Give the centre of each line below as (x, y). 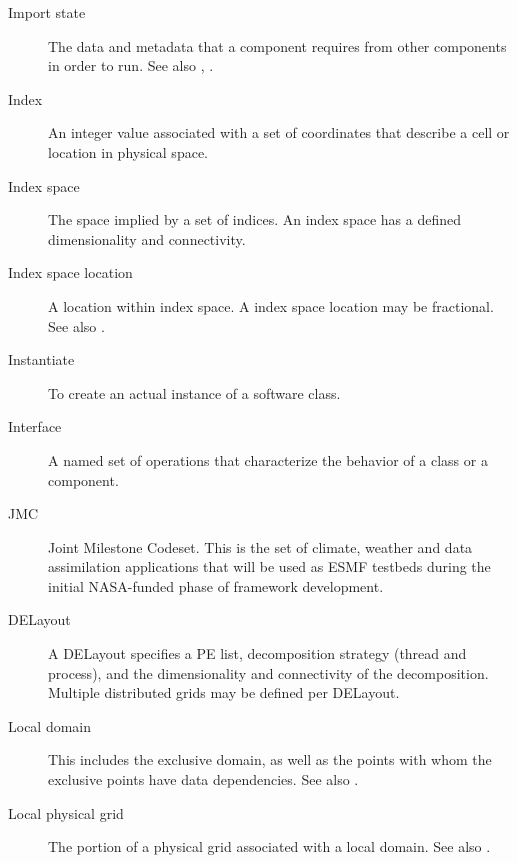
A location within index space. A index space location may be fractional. (271, 305)
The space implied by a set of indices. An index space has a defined (254, 219)
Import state (47, 12)
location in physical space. (128, 151)
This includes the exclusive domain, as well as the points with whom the (270, 759)
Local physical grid (66, 812)
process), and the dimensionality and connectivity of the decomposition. (268, 672)
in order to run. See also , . (131, 65)
